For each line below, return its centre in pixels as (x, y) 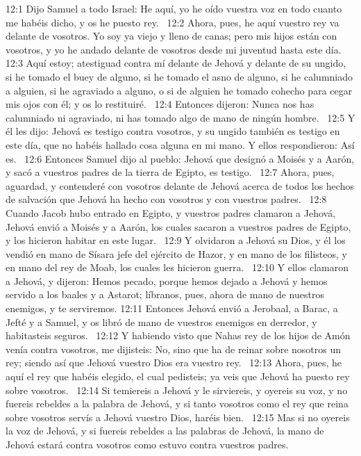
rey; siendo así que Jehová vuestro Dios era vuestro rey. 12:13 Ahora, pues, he (174, 363)
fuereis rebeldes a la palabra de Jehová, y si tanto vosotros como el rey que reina (177, 404)
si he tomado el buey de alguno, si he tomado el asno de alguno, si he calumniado (179, 76)
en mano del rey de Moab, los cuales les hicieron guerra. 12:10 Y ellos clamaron (177, 267)
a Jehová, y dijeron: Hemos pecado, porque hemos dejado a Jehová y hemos (167, 280)
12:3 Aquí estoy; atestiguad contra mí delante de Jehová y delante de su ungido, (176, 63)
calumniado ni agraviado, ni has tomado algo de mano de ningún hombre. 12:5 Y (180, 117)
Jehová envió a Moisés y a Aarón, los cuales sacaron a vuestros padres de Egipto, (178, 226)
